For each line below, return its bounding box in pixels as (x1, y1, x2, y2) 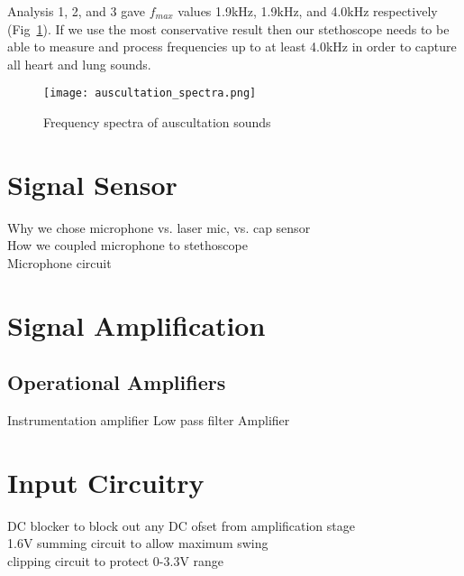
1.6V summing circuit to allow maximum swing (7, 534, 268, 553)
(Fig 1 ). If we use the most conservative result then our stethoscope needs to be (7, 19, 450, 38)
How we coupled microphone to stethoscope (7, 236, 248, 255)
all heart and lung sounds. (7, 54, 151, 73)
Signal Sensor (7, 165, 177, 202)
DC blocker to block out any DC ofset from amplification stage (7, 516, 355, 534)
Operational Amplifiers (7, 368, 226, 396)
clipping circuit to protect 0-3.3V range (7, 552, 224, 571)
